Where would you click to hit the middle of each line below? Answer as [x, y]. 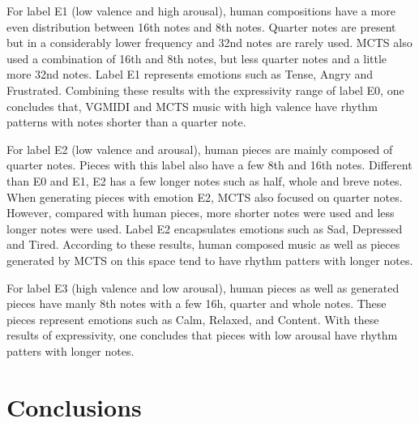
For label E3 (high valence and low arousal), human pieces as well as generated [203, 287]
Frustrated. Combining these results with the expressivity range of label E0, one [205, 90]
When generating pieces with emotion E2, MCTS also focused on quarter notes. [205, 197]
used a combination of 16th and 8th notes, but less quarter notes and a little [197, 58]
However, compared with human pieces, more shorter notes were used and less [201, 213]
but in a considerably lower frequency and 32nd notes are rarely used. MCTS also [209, 43]
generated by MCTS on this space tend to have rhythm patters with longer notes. [210, 260]
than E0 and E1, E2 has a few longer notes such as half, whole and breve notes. [205, 180]
